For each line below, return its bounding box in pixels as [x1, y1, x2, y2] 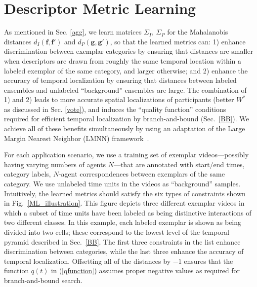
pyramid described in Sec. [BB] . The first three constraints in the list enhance [4, 236, 241, 247]
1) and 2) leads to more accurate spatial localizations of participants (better [4, 94, 234, 105]
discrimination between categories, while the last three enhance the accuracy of [4, 246, 244, 256]
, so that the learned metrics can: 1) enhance [110, 36, 246, 46]
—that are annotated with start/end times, [113, 159, 245, 169]
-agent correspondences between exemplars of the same [58, 169, 225, 179]
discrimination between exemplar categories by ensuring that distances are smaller [4, 46, 253, 56]
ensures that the [184, 255, 233, 266]
